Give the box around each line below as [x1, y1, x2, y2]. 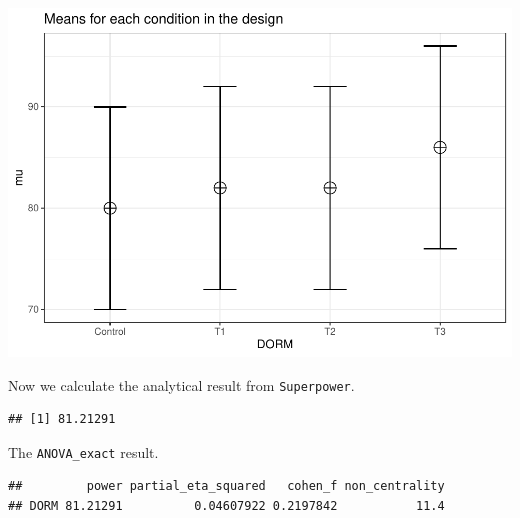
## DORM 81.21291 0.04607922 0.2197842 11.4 [8, 499, 445, 514]
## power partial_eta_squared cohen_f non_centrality [8, 479, 445, 494]
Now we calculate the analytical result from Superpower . [8, 374, 355, 395]
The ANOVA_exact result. [8, 441, 159, 462]
